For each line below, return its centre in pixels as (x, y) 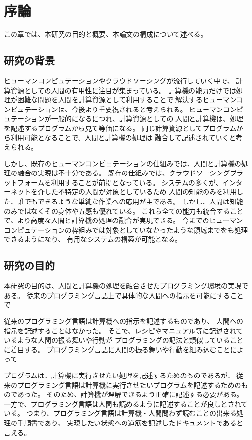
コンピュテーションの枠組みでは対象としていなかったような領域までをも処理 (126, 229)
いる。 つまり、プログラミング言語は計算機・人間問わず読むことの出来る (120, 413)
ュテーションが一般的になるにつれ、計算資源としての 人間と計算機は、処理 (124, 118)
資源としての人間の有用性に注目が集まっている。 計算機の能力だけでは (123, 90)
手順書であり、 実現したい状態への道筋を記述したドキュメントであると (130, 422)
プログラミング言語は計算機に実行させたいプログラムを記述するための (129, 385)
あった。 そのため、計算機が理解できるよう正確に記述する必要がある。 (130, 394)
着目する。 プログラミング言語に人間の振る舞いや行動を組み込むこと (120, 349)
